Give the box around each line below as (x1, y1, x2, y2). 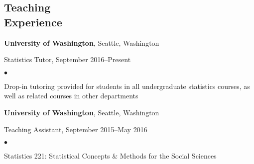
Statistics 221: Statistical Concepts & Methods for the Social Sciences (4, 151, 217, 161)
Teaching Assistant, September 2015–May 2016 (4, 124, 147, 134)
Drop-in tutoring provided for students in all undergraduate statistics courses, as (4, 81, 250, 91)
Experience (4, 14, 62, 29)
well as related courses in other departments (4, 90, 138, 101)
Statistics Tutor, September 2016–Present (4, 54, 131, 65)
